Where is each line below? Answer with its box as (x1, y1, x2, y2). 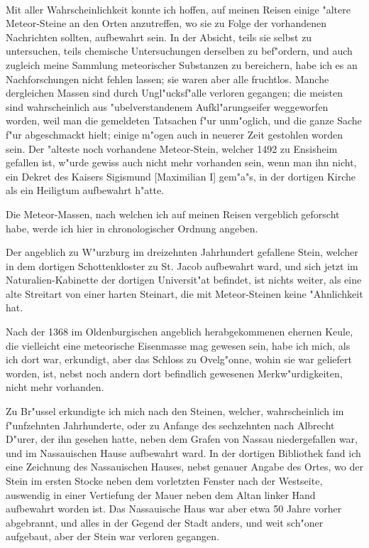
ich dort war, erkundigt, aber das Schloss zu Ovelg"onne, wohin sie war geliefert (6, 352, 352, 367)
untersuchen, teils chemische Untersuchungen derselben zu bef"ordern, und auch (6, 43, 353, 58)
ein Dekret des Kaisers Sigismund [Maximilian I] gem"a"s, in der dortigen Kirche (6, 168, 356, 183)
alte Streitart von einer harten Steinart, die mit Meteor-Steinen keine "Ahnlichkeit (6, 286, 363, 301)
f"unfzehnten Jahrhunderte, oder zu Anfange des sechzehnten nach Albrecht (6, 417, 335, 432)
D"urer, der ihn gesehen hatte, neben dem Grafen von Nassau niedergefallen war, (6, 431, 358, 446)
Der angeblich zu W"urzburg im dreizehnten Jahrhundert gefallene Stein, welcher (6, 245, 358, 259)
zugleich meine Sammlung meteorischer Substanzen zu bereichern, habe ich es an (6, 57, 358, 72)
